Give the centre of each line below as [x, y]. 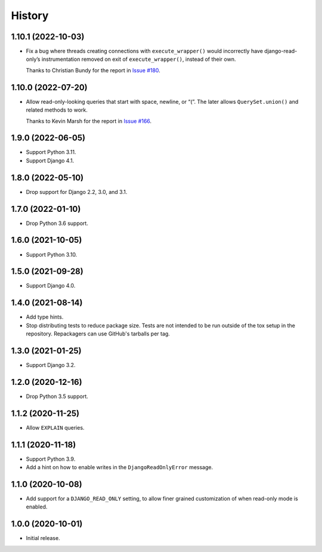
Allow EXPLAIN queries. [55, 427]
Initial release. [43, 538]
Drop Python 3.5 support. [57, 396]
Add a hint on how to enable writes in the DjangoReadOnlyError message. [120, 467]
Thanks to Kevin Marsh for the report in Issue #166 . [89, 121]
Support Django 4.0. [51, 286]
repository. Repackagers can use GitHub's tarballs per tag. [98, 334]
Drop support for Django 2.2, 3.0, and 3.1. [77, 192]
